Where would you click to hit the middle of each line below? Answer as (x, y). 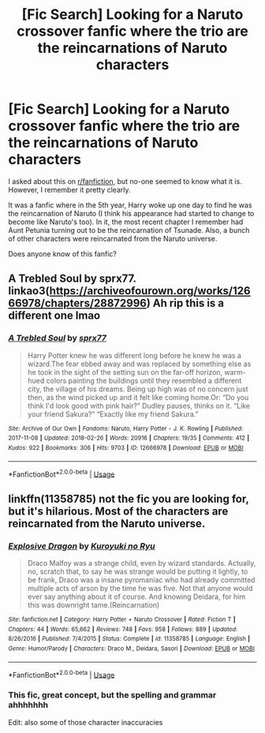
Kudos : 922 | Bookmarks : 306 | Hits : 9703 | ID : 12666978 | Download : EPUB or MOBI (126, 447)
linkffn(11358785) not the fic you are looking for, (129, 499)
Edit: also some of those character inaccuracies (86, 722)
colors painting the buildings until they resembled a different (144, 380)
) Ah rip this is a (185, 303)
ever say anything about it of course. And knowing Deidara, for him (136, 596)
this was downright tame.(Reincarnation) (93, 604)
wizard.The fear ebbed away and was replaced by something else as (139, 364)
